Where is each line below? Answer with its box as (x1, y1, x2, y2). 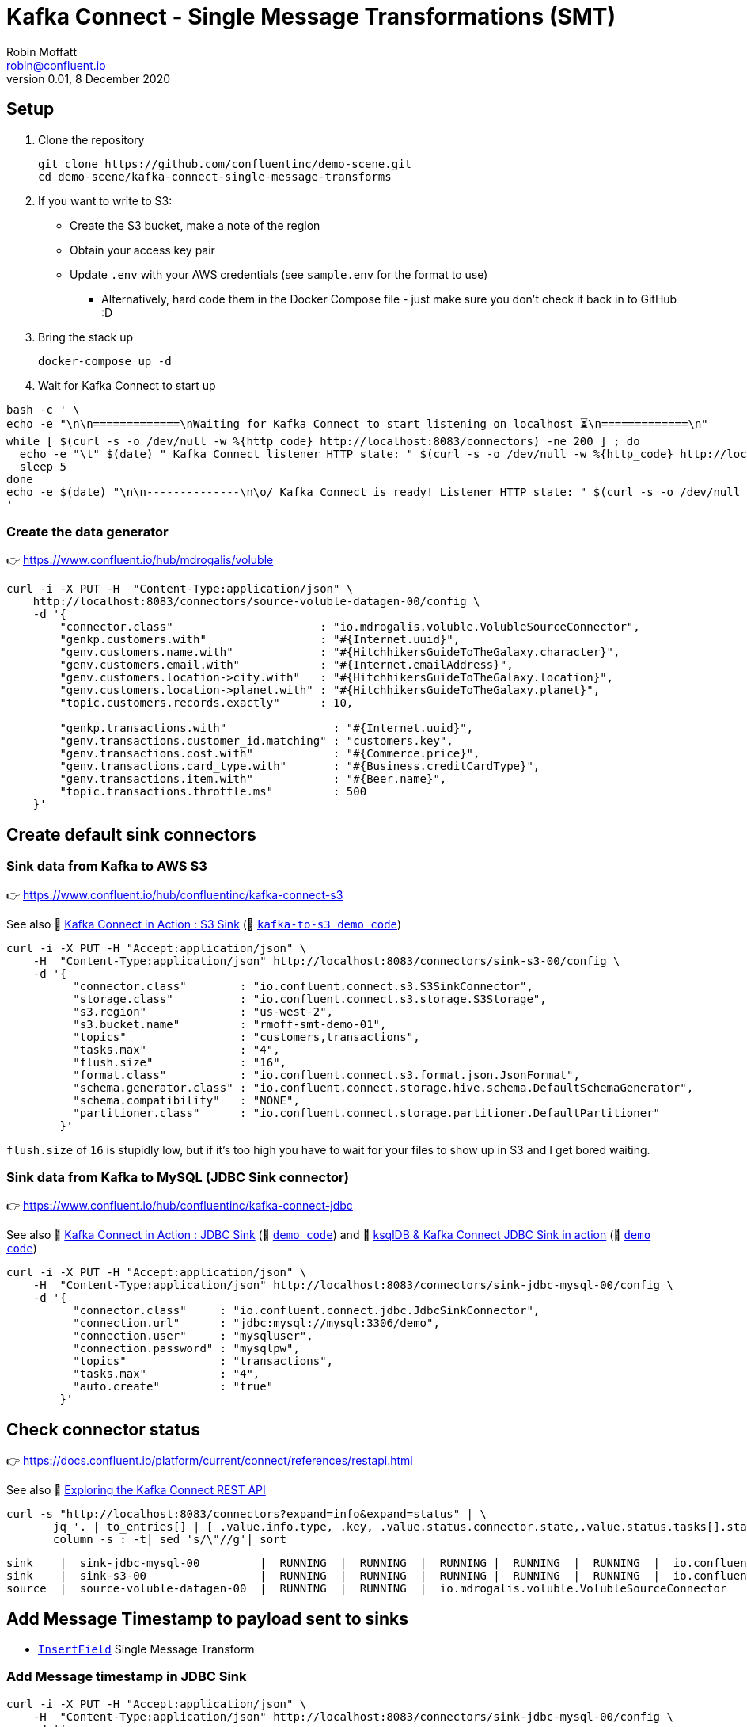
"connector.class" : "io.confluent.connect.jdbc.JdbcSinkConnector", (73, 1304, 540, 1317)
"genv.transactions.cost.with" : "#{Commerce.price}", (59, 747, 480, 761)
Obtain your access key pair (70, 242, 215, 257)
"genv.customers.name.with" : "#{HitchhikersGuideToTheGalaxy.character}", (59, 646, 620, 659)
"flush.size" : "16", (73, 1055, 287, 1069)
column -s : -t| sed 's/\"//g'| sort (53, 1533, 287, 1546)
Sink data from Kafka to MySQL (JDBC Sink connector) (6, 1168, 349, 1185)
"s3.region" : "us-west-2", (73, 1005, 334, 1018)
